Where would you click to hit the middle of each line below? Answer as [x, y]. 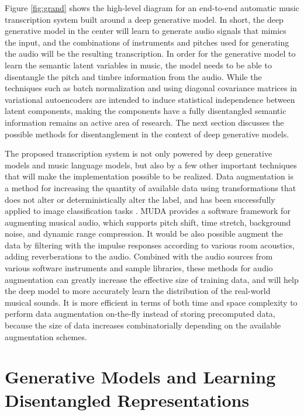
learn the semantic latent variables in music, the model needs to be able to [138, 65]
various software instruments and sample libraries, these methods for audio [139, 268]
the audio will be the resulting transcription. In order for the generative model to [150, 53]
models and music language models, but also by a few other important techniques [151, 165]
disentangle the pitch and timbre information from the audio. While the [133, 76]
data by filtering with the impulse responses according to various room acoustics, [150, 245]
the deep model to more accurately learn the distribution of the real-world [138, 291]
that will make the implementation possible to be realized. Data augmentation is [149, 176]
